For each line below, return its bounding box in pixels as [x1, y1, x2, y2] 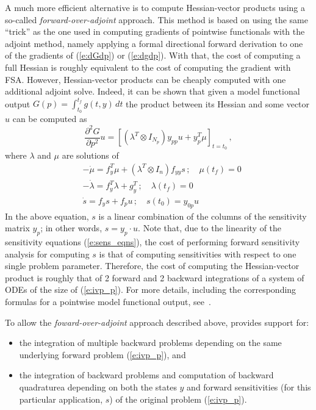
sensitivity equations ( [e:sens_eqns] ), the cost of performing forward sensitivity [5, 236, 300, 248]
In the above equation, [5, 209, 89, 222]
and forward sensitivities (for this [187, 381, 311, 394]
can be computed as [12, 112, 87, 125]
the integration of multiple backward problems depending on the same [19, 336, 282, 349]
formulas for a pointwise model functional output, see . [5, 295, 211, 308]
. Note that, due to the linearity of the [138, 221, 282, 234]
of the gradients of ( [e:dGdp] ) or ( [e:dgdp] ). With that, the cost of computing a [5, 49, 301, 62]
